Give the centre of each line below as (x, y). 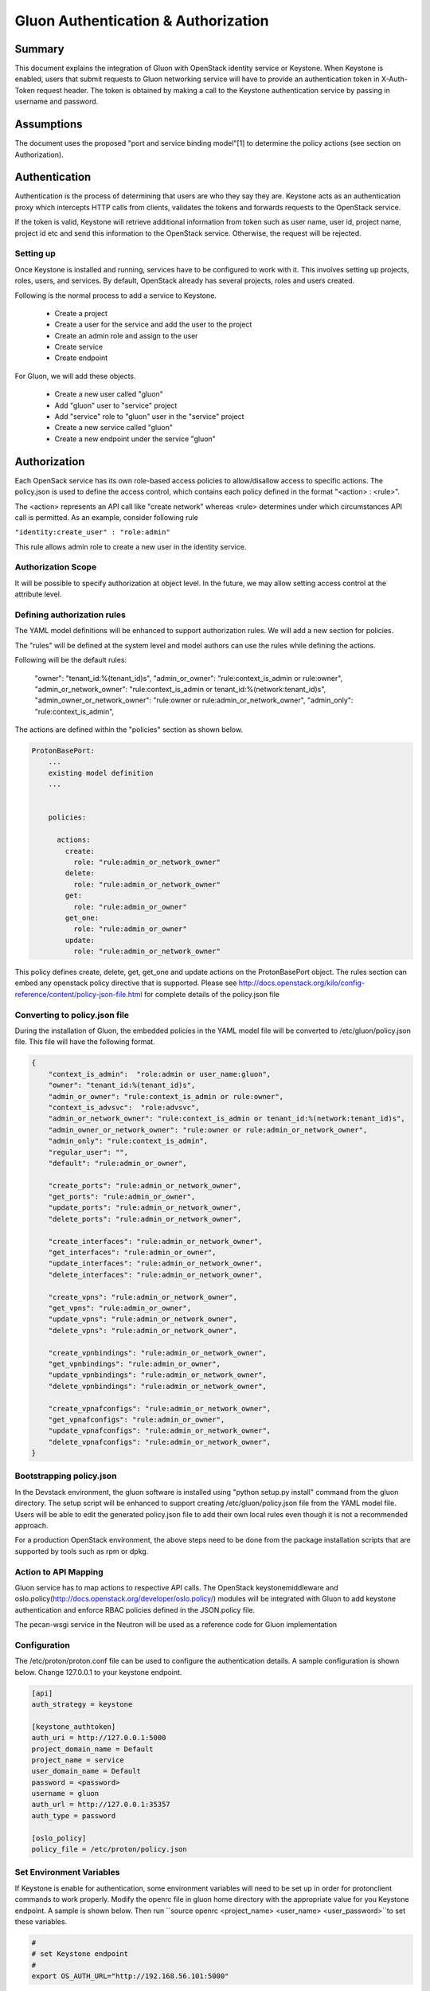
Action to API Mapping (59, 1571)
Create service (79, 347)
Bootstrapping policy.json (66, 1476)
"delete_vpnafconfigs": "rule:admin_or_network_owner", (160, 1442)
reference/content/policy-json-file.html (78, 994)
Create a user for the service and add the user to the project (153, 325)
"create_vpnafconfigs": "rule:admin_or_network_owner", (160, 1408)
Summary (39, 49)
